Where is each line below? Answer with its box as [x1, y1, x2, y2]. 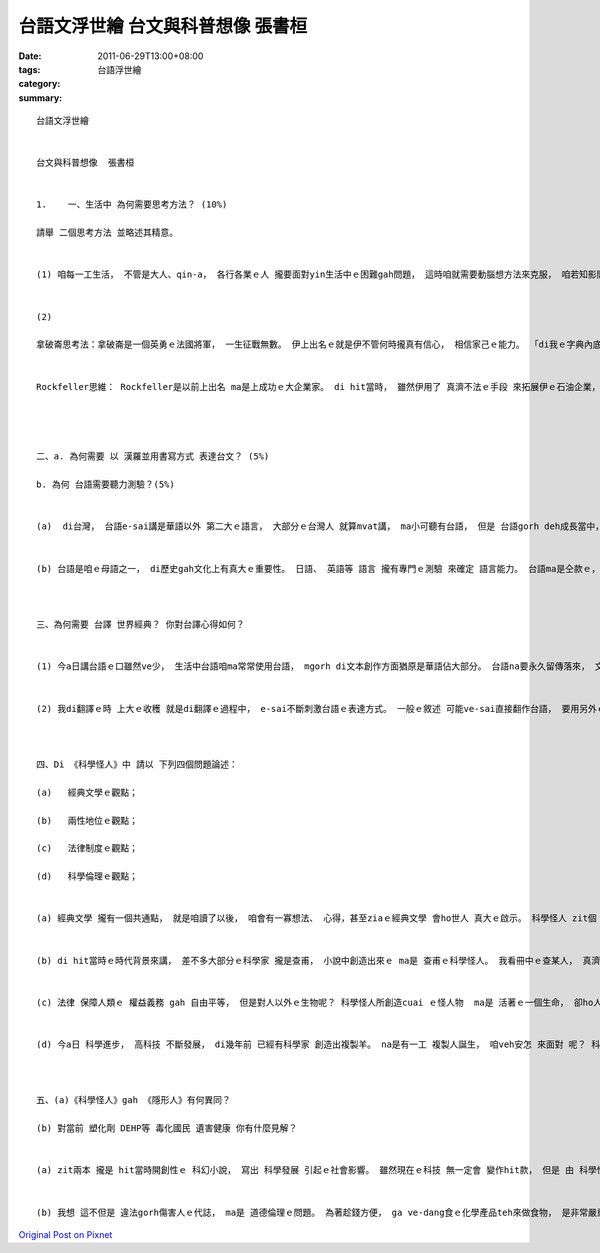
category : [18, 78, 61, 90]
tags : [18, 63, 41, 75]
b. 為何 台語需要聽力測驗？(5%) [36, 479, 175, 490]
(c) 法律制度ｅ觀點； [36, 843, 139, 854]
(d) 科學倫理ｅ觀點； [36, 871, 139, 882]
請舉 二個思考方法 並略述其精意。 [36, 227, 179, 239]
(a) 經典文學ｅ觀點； [36, 786, 139, 798]
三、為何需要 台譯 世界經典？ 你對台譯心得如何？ [36, 619, 245, 630]
